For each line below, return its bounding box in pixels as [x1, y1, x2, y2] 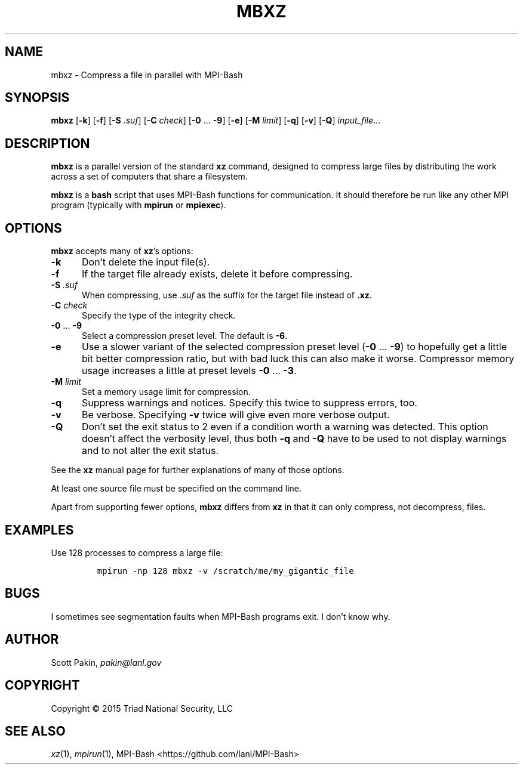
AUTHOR [5, 632, 59, 647]
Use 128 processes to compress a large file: [51, 547, 223, 558]
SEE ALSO [5, 723, 66, 739]
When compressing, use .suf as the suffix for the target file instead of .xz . [82, 290, 372, 301]
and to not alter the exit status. [81, 444, 219, 457]
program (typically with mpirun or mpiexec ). [51, 200, 226, 211]
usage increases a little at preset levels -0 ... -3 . [81, 365, 297, 377]
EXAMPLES [5, 522, 74, 538]
